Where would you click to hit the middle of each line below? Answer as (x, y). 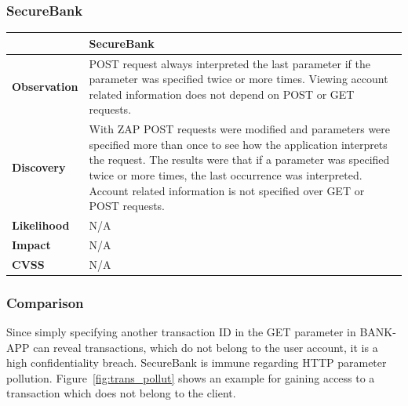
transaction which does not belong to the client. (121, 393)
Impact (31, 244)
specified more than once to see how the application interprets (238, 144)
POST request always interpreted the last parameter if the (229, 63)
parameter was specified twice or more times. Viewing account (239, 79)
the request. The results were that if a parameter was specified (239, 159)
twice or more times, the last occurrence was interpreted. (226, 174)
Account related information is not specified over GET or (227, 190)
